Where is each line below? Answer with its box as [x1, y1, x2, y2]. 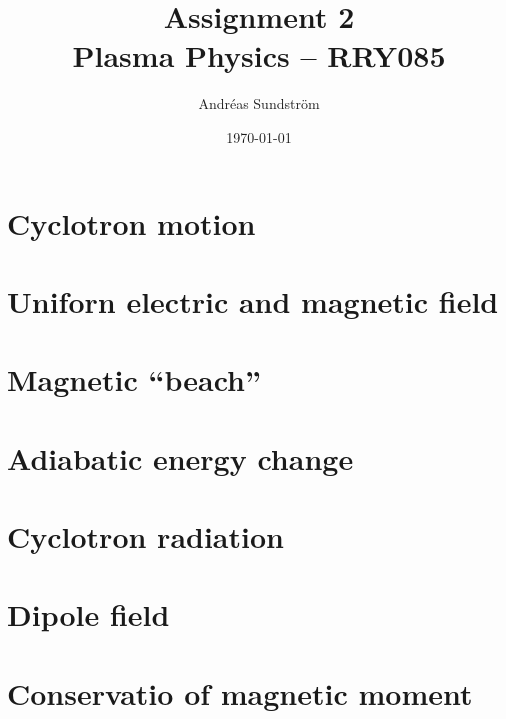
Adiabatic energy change [7, 437, 354, 478]
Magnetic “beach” [7, 359, 261, 400]
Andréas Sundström [198, 93, 320, 114]
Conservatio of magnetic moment [7, 672, 473, 713]
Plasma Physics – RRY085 [72, 35, 446, 76]
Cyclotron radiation [7, 516, 284, 556]
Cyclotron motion [7, 202, 256, 243]
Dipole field [7, 594, 170, 635]
